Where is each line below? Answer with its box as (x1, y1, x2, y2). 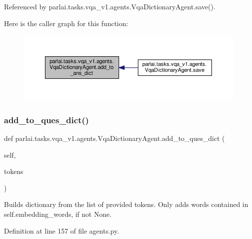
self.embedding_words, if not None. (4, 208, 112, 219)
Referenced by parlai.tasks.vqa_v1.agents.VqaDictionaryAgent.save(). (4, 1, 215, 11)
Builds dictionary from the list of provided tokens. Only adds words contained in (4, 199, 249, 209)
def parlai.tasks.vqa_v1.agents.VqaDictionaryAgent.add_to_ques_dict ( (4, 133, 225, 143)
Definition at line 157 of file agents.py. (4, 225, 119, 236)
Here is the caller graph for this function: (4, 18, 128, 28)
